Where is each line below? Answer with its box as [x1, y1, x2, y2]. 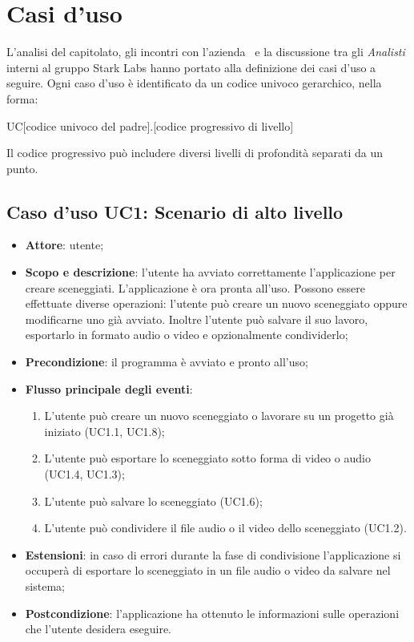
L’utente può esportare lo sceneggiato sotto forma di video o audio [44, 450, 371, 466]
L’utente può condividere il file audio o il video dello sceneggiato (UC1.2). [44, 519, 407, 536]
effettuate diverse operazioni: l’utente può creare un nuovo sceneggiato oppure [25, 295, 408, 312]
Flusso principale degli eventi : [25, 380, 193, 397]
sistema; [25, 577, 65, 594]
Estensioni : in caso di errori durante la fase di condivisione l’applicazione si [25, 546, 401, 563]
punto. [6, 159, 38, 176]
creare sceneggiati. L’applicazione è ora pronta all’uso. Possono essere [25, 279, 365, 296]
